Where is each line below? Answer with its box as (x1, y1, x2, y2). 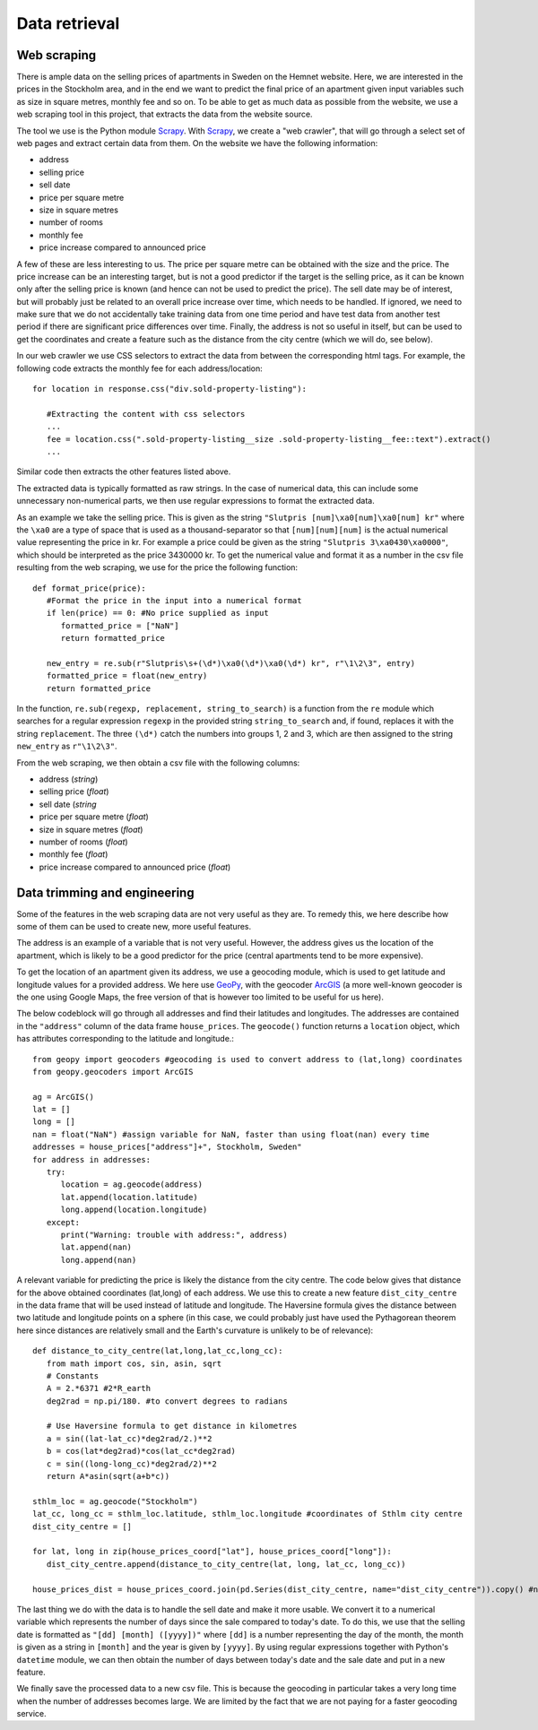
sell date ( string (39, 799, 98, 809)
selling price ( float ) (39, 786, 109, 797)
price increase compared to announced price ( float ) (39, 861, 231, 872)
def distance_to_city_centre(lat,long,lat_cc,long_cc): (32, 1345, 283, 1356)
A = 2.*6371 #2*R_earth (46, 1383, 152, 1394)
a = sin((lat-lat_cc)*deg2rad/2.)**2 (46, 1433, 213, 1443)
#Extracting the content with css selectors (46, 409, 246, 419)
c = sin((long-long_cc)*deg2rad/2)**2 (46, 1458, 217, 1469)
